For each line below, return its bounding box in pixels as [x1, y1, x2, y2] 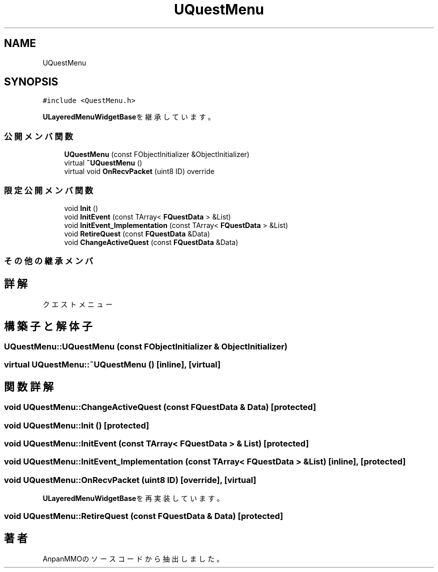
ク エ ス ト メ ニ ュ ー [42, 300, 112, 309]
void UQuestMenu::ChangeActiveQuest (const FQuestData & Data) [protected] [4, 402, 316, 412]
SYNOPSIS [4, 75, 58, 88]
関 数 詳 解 [4, 380, 53, 393]
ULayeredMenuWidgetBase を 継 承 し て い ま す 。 [42, 112, 215, 121]
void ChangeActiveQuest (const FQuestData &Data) [64, 237, 238, 246]
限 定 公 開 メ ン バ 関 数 [4, 185, 93, 195]
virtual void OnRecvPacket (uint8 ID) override [64, 167, 214, 176]
